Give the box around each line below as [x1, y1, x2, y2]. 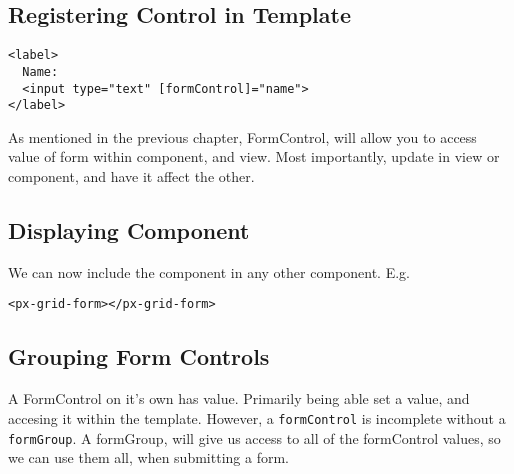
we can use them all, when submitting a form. [8, 447, 289, 468]
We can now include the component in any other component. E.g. [8, 261, 410, 282]
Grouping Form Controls [8, 341, 270, 372]
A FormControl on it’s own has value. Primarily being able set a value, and [8, 388, 470, 409]
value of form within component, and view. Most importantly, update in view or [8, 146, 500, 167]
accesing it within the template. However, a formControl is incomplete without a [8, 407, 506, 428]
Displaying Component [8, 215, 250, 245]
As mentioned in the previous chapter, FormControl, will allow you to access [8, 126, 477, 147]
